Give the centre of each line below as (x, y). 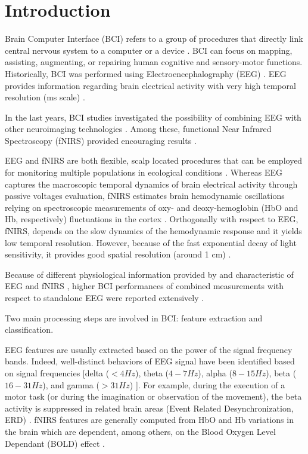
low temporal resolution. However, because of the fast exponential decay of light (151, 242)
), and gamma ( (71, 384)
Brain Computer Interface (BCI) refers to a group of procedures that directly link (154, 39)
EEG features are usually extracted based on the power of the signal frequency (149, 349)
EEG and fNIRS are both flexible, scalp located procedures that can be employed (154, 160)
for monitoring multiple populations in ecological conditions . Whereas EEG (144, 172)
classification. (29, 329)
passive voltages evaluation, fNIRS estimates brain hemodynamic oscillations (145, 196)
